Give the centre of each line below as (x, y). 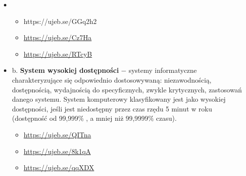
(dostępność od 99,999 (45, 118)
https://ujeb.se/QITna (57, 134)
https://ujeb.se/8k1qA (57, 151)
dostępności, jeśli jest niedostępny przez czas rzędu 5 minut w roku (112, 108)
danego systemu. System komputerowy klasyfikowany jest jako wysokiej (119, 99)
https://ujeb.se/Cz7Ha (58, 37)
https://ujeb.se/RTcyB (58, 54)
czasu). (166, 118)
